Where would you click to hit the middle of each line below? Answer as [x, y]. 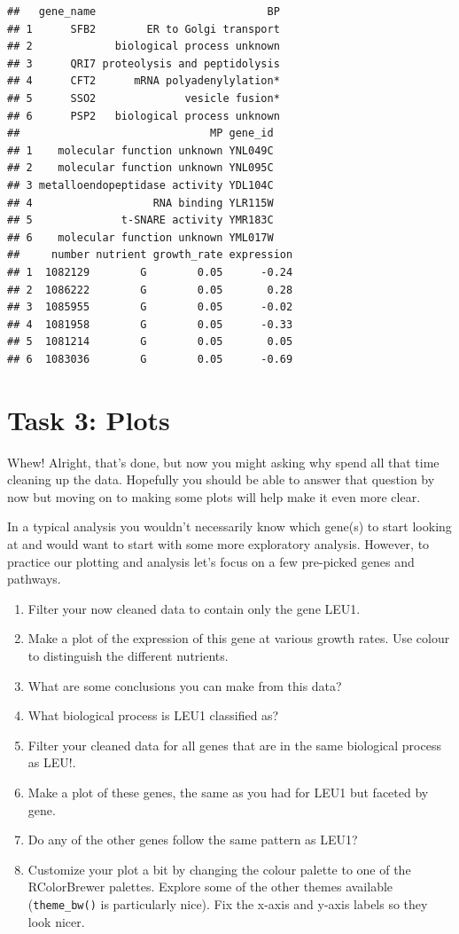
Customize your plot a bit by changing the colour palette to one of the [219, 869]
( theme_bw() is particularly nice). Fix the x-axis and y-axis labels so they [228, 903]
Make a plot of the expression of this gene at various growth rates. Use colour [239, 638]
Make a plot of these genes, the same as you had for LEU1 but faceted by [228, 792]
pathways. [34, 579]
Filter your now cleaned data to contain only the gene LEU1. [194, 608]
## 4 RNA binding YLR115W [140, 203]
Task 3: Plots [89, 419]
